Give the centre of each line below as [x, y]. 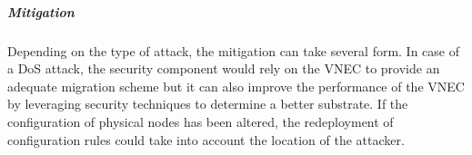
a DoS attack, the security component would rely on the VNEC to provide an [224, 68]
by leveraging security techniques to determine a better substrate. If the [208, 104]
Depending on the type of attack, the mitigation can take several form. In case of [234, 50]
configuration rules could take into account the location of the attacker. [206, 139]
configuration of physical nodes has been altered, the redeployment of [201, 121]
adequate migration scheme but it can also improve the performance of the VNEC [236, 86]
